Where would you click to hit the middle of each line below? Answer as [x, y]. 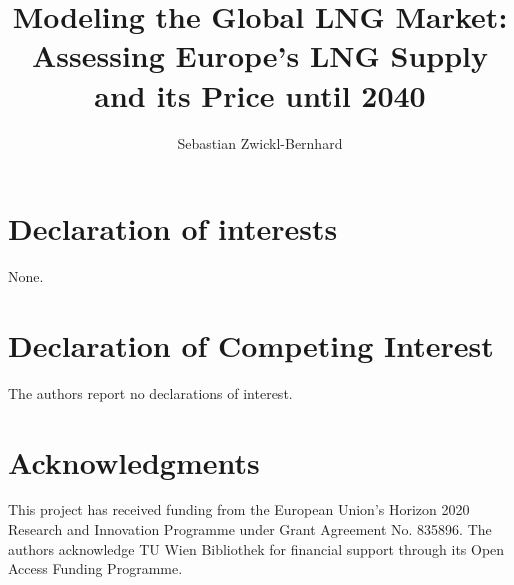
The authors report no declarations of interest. [150, 392]
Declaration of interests [173, 228]
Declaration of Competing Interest [251, 344]
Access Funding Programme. [95, 568]
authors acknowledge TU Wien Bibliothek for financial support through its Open [256, 548]
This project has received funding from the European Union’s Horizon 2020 [239, 509]
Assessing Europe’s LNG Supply [260, 55]
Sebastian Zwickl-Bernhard [260, 142]
